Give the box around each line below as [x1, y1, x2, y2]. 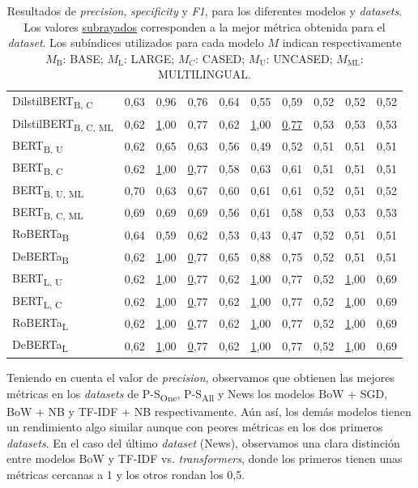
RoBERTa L [12, 313, 69, 333]
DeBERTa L [12, 336, 68, 355]
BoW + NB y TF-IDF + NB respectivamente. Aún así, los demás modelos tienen [6, 402, 412, 419]
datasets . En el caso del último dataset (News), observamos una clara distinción [6, 434, 400, 451]
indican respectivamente [282, 34, 402, 51]
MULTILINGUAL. [157, 66, 251, 83]
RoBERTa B [12, 225, 70, 244]
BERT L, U [12, 269, 62, 289]
